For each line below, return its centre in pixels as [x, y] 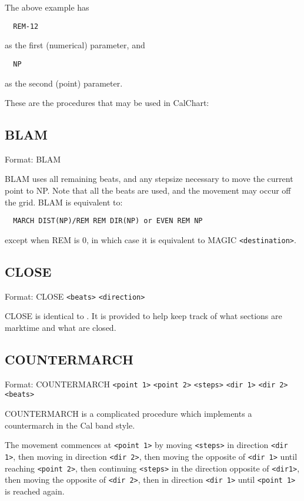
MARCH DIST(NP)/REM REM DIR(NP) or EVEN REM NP [108, 221]
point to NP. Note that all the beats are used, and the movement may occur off [148, 190]
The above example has [47, 7]
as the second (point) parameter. [64, 83]
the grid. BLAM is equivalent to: [64, 202]
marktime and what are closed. [61, 328]
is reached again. [35, 491]
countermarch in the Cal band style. [70, 425]
